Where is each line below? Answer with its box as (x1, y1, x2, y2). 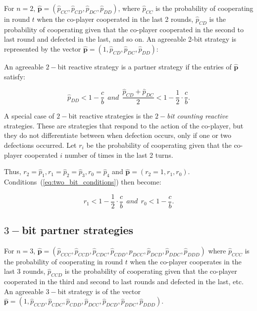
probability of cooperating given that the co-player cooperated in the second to (4, 24, 244, 34)
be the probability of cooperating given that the (86, 140, 232, 150)
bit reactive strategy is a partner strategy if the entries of (57, 61, 232, 71)
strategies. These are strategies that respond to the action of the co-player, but (4, 120, 244, 130)
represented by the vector (4, 43, 81, 54)
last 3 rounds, (4, 266, 46, 276)
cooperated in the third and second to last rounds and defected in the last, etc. (4, 276, 244, 287)
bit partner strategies (22, 222, 134, 238)
